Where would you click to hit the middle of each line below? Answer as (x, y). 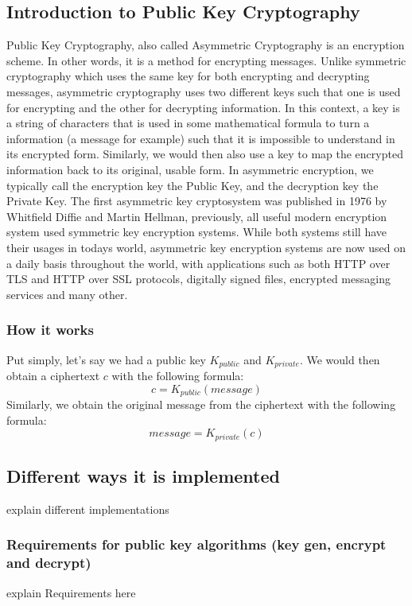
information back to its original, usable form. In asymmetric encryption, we (190, 169)
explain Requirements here (71, 592)
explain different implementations (88, 509)
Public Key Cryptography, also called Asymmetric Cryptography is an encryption (206, 45)
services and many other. (67, 294)
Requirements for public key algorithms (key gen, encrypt (196, 544)
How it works (50, 330)
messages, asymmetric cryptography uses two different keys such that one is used (204, 91)
